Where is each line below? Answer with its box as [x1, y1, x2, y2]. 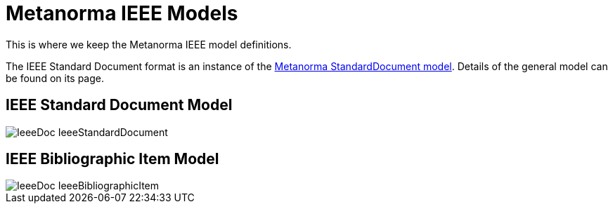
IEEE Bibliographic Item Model [6, 150, 219, 168]
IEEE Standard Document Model [6, 96, 233, 114]
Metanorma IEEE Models [6, 1, 238, 25]
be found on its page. [6, 72, 105, 84]
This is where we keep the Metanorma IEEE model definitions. [6, 38, 292, 50]
